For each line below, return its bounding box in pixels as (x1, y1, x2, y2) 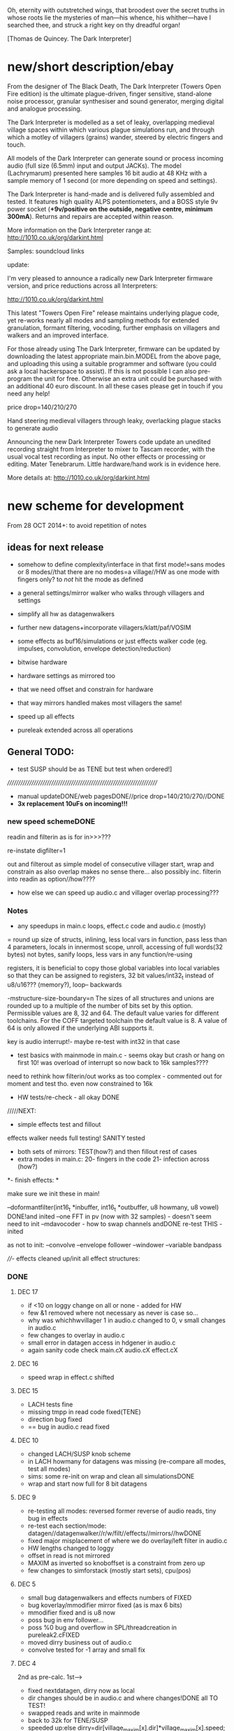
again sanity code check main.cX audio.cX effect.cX (27, 1345, 178, 1354)
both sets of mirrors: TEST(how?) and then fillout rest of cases (17, 1147, 198, 1155)
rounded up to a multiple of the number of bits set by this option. (7, 1001, 193, 1010)
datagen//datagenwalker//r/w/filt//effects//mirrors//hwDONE (27, 1528, 202, 1537)
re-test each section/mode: (27, 1521, 107, 1530)
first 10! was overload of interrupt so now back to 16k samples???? (17, 1058, 209, 1066)
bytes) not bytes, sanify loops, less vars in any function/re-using (7, 950, 193, 959)
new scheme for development (7, 498, 184, 514)
